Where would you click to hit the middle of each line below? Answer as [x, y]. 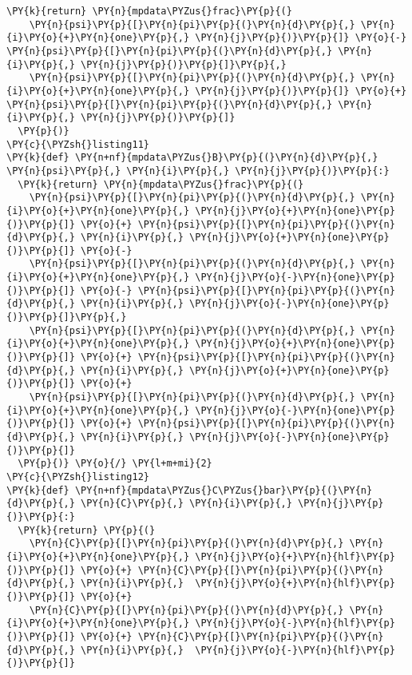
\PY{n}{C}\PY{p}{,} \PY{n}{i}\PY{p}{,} [186, 504]
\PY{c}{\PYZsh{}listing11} [78, 144]
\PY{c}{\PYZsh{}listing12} [78, 476]
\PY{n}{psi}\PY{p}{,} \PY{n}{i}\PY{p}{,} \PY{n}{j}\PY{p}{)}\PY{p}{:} [198, 171]
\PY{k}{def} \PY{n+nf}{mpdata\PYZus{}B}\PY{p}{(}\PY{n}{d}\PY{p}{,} [192, 158]
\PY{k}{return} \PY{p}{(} [87, 530]
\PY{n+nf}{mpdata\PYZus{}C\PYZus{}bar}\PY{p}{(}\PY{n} [224, 490]
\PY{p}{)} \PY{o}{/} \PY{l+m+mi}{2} [115, 464]
